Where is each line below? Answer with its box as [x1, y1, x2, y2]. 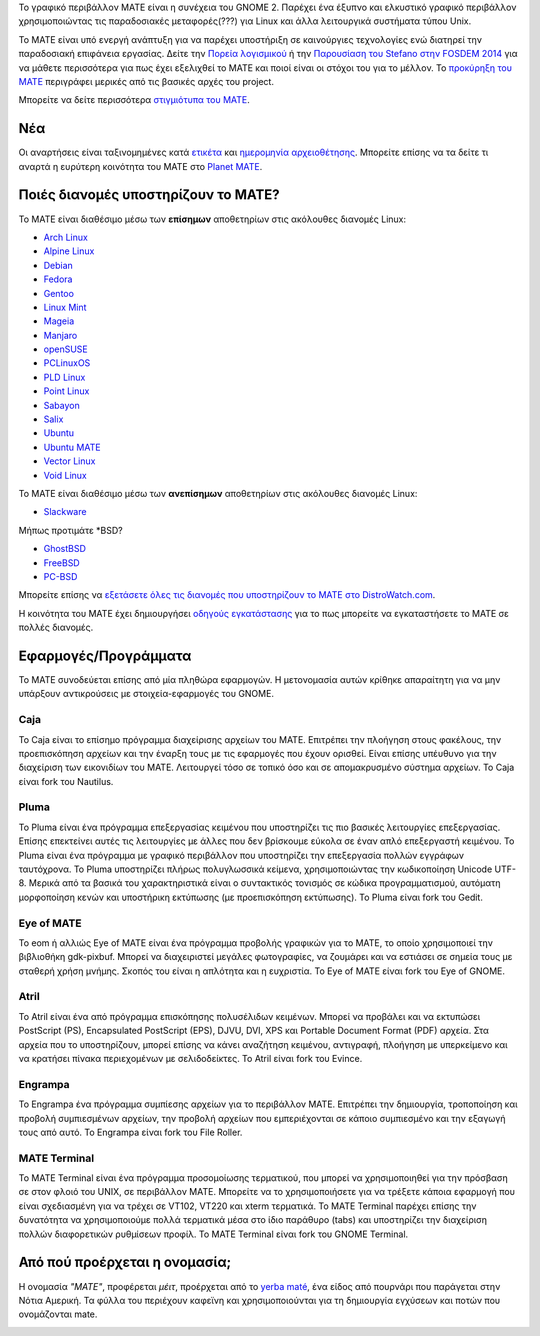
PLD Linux [43, 371, 86, 383]
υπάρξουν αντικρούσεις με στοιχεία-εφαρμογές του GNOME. [18, 688, 275, 700]
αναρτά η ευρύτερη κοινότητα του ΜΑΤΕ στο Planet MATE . [18, 160, 263, 172]
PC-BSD [43, 570, 78, 582]
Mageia [43, 315, 75, 327]
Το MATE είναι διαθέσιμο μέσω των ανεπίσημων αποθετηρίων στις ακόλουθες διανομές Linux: [18, 487, 418, 499]
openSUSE [43, 343, 89, 355]
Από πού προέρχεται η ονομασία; [18, 1254, 232, 1271]
